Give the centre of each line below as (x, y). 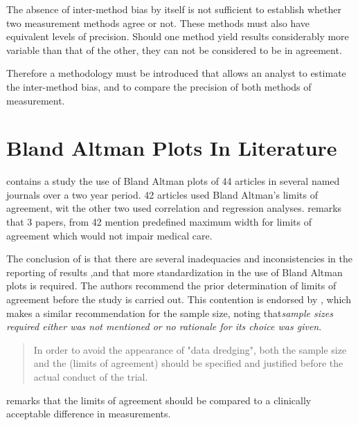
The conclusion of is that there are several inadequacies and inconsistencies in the (179, 259)
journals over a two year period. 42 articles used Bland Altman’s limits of (162, 194)
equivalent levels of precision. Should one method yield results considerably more (178, 36)
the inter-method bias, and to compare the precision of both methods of (159, 86)
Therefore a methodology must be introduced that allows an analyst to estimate (176, 73)
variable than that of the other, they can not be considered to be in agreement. (174, 49)
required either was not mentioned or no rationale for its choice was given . (164, 326)
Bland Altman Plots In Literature (172, 148)
